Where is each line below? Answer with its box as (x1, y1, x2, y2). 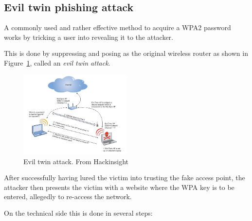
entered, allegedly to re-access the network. (4, 191, 132, 202)
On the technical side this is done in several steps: (4, 208, 153, 218)
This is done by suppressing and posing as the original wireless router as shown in (4, 48, 248, 58)
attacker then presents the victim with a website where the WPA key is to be (4, 182, 234, 192)
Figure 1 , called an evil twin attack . (4, 57, 110, 68)
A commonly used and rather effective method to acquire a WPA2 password (4, 22, 231, 33)
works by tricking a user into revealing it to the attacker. (4, 32, 173, 42)
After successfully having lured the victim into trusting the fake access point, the (4, 172, 245, 183)
